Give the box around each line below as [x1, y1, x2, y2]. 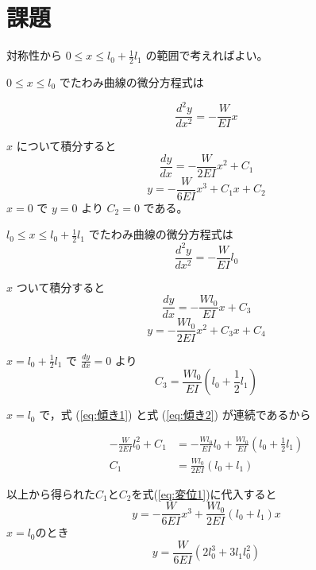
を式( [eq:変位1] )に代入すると [131, 485, 277, 502]
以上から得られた [6, 485, 95, 502]
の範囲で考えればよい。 [145, 47, 268, 64]
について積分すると [16, 138, 117, 154]
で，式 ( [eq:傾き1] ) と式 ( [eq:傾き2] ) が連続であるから [39, 406, 311, 423]
